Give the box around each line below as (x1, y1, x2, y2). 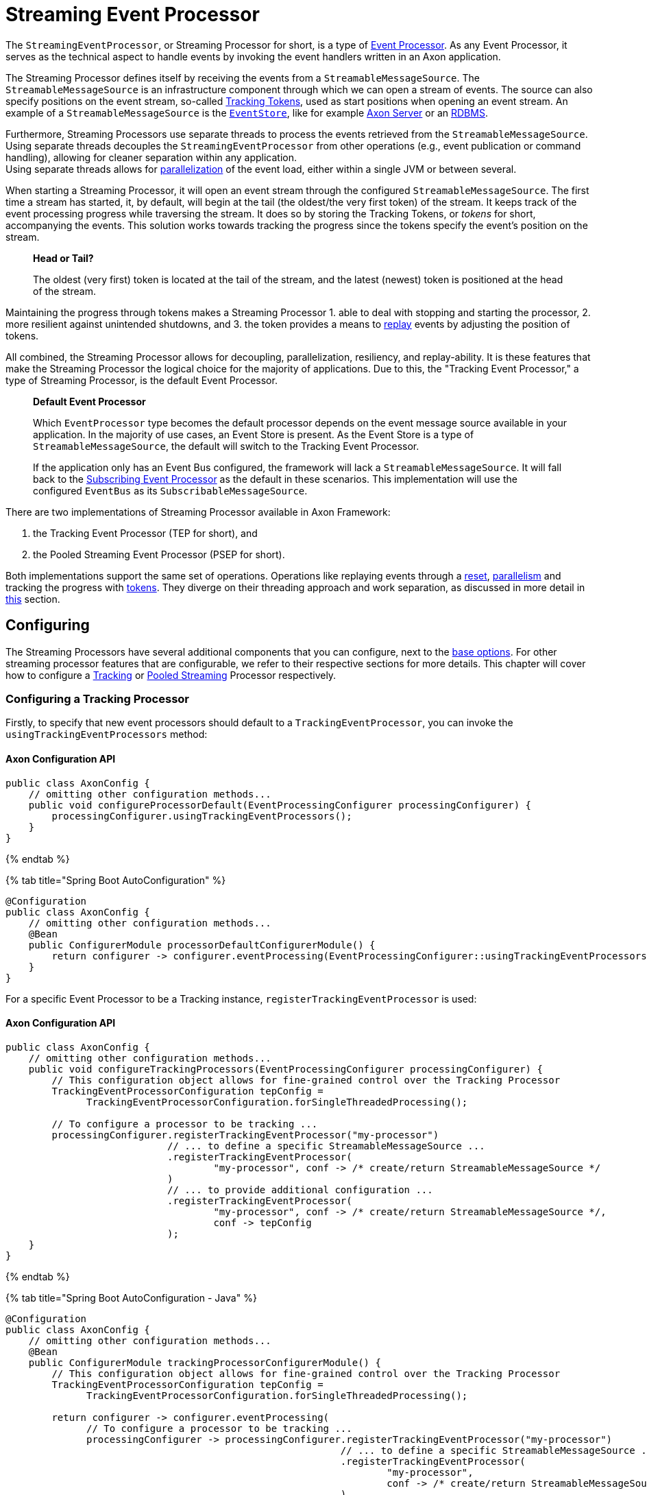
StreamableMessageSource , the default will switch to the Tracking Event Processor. (33, 440, 419, 452)
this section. (5, 593, 60, 605)
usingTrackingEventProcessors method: (5, 728, 208, 741)
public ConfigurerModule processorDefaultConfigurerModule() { (28, 939, 376, 950)
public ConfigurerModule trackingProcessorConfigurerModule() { (28, 1356, 381, 1368)
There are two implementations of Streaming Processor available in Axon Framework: (5, 505, 391, 518)
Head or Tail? (33, 252, 94, 264)
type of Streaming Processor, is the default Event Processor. (5, 374, 278, 386)
